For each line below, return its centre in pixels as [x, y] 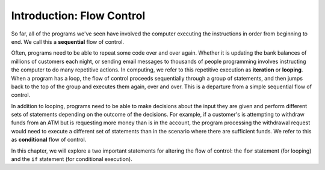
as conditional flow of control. [49, 140]
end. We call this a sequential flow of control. [68, 41]
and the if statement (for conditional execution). [72, 159]
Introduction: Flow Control [78, 16]
